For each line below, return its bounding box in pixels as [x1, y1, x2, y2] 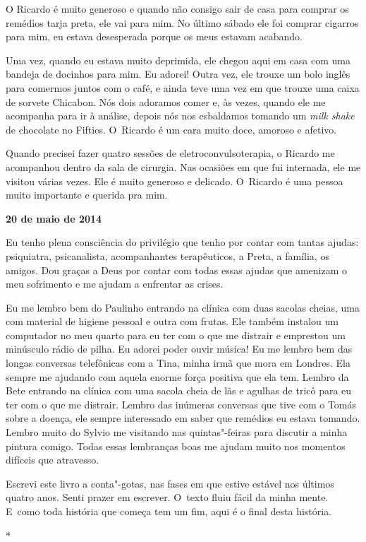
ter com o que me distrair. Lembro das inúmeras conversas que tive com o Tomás [6, 396, 357, 411]
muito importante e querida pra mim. [6, 187, 168, 202]
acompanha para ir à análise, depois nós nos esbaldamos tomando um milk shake [6, 108, 355, 123]
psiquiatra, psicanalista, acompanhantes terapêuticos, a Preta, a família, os [6, 248, 329, 263]
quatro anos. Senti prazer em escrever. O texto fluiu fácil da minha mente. [6, 490, 329, 505]
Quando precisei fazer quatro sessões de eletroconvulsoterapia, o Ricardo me [6, 146, 335, 160]
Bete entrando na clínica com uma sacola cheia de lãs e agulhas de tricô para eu [6, 383, 352, 398]
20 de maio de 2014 [6, 211, 102, 225]
